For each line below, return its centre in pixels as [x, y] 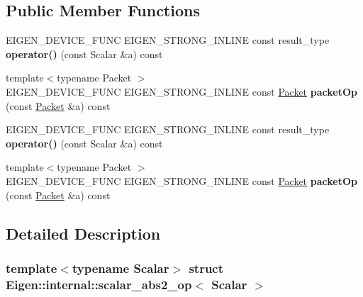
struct [206, 268]
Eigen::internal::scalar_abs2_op [99, 284]
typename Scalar [121, 268]
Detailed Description [83, 233]
